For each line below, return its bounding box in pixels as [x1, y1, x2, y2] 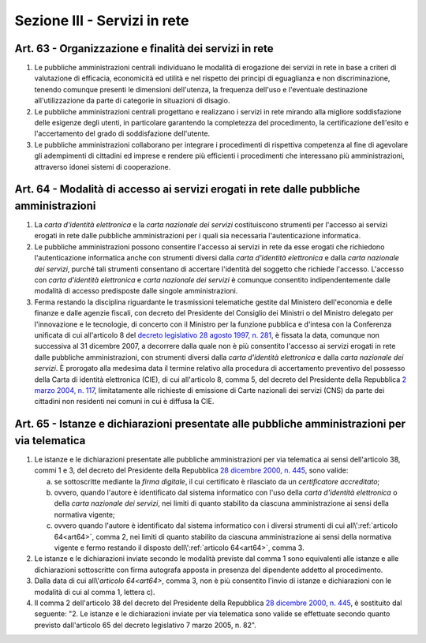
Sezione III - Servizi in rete [14, 12, 189, 29]
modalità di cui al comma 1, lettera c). [34, 587, 155, 596]
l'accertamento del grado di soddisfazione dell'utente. [34, 129, 211, 138]
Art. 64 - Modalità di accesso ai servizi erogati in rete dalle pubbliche [14, 182, 361, 196]
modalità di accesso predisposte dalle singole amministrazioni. [34, 286, 238, 296]
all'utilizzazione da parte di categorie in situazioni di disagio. [34, 95, 230, 106]
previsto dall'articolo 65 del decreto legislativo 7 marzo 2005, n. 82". [34, 620, 256, 630]
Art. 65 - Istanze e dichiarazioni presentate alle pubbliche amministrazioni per [14, 417, 406, 431]
